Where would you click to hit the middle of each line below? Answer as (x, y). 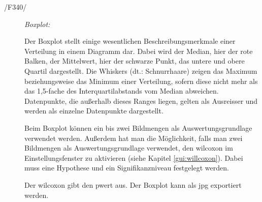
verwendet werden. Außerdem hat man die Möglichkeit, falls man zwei (134, 138)
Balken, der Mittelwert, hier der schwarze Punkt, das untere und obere (135, 61)
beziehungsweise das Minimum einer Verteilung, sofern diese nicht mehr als (141, 81)
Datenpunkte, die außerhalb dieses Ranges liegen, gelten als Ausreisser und (141, 100)
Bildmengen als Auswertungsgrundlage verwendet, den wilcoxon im (129, 148)
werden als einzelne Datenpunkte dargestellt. (94, 111)
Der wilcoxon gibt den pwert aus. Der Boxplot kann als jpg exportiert (133, 184)
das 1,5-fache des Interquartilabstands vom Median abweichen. (122, 91)
